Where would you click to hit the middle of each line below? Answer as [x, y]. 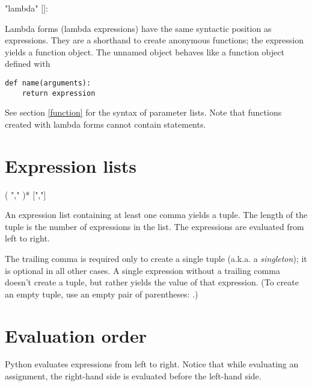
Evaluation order [76, 335]
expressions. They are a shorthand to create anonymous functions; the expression [154, 40]
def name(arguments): [48, 83]
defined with [28, 64]
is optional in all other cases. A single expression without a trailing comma [142, 270]
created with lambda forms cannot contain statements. [106, 124]
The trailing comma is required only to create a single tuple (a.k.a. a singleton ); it [156, 258]
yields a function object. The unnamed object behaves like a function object [145, 51]
